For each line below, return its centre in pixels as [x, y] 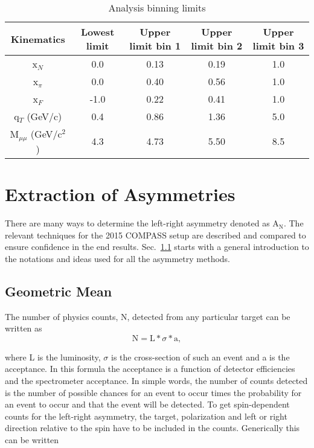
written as [24, 328]
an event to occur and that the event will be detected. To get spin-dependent [147, 404]
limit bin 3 [278, 46]
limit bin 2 [217, 46]
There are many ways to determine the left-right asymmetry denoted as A [142, 223]
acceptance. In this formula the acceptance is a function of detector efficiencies [150, 369]
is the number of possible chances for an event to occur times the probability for [153, 392]
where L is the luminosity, [53, 357]
